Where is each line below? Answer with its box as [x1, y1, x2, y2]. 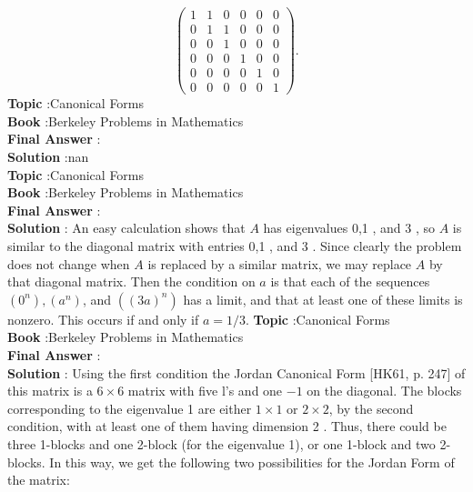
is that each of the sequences [270, 272, 430, 291]
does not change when [7, 254, 130, 273]
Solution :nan [7, 147, 89, 166]
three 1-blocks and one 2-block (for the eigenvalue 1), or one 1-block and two [7, 434, 436, 453]
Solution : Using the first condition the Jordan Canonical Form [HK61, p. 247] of [7, 363, 466, 382]
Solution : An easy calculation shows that [7, 218, 246, 237]
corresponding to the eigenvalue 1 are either [7, 398, 252, 417]
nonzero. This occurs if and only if [7, 309, 199, 328]
